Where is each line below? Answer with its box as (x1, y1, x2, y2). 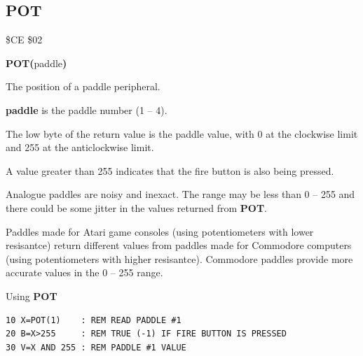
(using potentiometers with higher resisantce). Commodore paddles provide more (6, 251, 353, 266)
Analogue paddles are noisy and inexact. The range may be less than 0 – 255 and (6, 187, 355, 201)
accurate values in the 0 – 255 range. (6, 265, 163, 280)
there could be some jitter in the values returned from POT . (6, 200, 267, 215)
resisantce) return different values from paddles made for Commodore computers (6, 238, 352, 252)
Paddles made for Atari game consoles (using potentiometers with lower (6, 224, 314, 238)
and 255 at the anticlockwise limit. (6, 140, 154, 155)
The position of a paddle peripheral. (6, 79, 160, 94)
